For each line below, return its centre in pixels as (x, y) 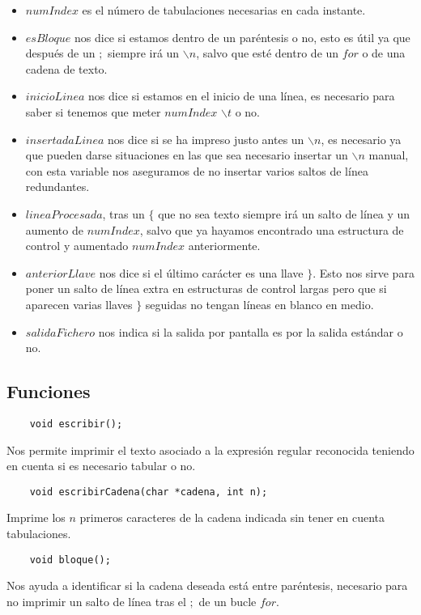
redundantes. (57, 187)
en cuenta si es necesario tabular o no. (101, 466)
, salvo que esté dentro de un (268, 53)
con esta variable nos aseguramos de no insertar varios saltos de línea (197, 170)
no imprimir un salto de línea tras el (96, 601)
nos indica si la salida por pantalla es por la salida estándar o (251, 331)
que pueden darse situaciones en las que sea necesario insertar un (187, 155)
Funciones (49, 391)
